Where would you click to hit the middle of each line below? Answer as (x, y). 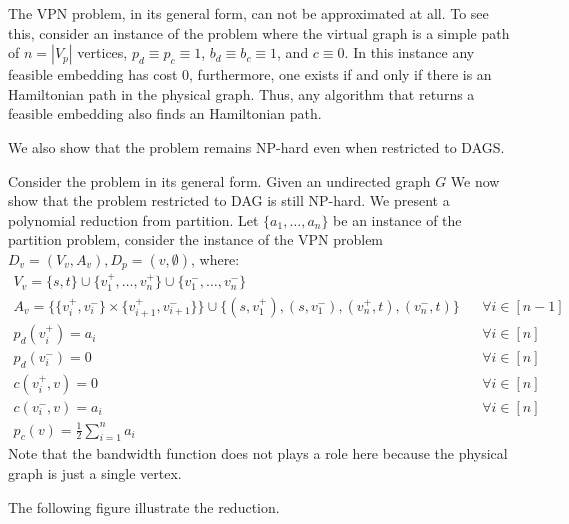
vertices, (102, 52)
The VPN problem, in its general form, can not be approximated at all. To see (248, 13)
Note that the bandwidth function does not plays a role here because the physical (258, 453)
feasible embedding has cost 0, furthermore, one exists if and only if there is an (250, 74)
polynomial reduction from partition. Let (133, 219)
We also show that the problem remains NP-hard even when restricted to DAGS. (256, 146)
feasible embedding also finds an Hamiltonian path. (165, 113)
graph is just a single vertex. (95, 472)
